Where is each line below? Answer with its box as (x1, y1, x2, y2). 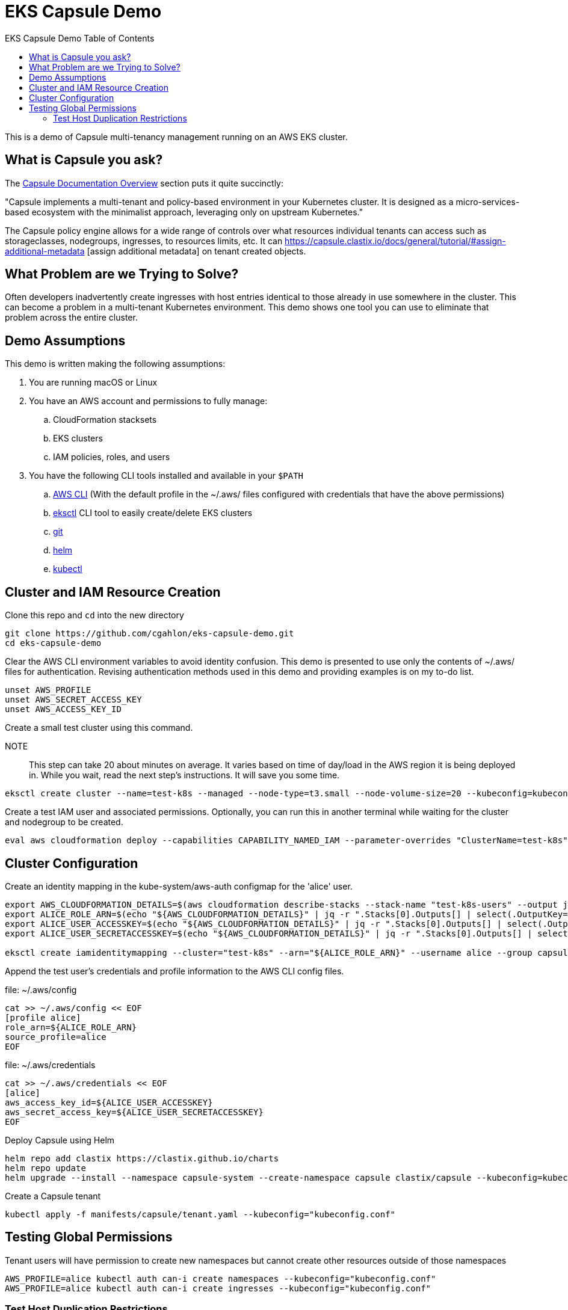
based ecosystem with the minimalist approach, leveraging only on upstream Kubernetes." (5, 206, 363, 217)
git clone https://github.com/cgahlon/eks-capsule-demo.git (5, 629, 294, 639)
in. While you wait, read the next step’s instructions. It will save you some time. (29, 770, 340, 781)
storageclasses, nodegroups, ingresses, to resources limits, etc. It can (5, 235, 283, 246)
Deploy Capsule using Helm (5, 1134, 115, 1145)
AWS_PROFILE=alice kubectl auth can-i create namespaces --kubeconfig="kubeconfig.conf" (5, 1273, 436, 1284)
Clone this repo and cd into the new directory (5, 610, 184, 621)
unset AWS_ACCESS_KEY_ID (5, 704, 122, 715)
